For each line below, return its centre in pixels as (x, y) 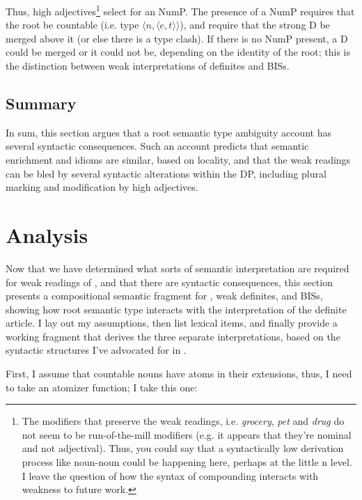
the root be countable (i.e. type (72, 25)
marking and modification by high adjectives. (102, 187)
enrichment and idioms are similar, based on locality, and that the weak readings (178, 160)
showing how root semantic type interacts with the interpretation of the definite (176, 309)
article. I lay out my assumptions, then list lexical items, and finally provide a (172, 323)
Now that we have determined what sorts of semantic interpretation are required (178, 268)
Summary (41, 103)
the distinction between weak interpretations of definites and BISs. (148, 66)
